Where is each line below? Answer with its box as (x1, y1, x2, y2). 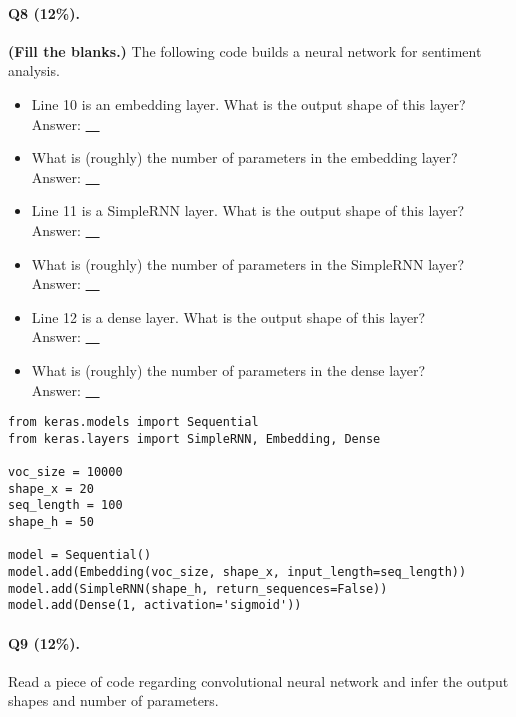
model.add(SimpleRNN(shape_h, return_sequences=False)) (8, 581, 388, 596)
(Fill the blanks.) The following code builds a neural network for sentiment (8, 40, 482, 61)
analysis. (8, 60, 60, 81)
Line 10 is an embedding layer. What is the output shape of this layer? (31, 93, 466, 114)
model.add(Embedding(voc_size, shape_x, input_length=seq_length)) (8, 565, 467, 580)
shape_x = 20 (8, 481, 94, 496)
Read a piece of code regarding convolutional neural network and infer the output (8, 670, 509, 691)
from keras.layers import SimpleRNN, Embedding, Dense (8, 431, 381, 446)
